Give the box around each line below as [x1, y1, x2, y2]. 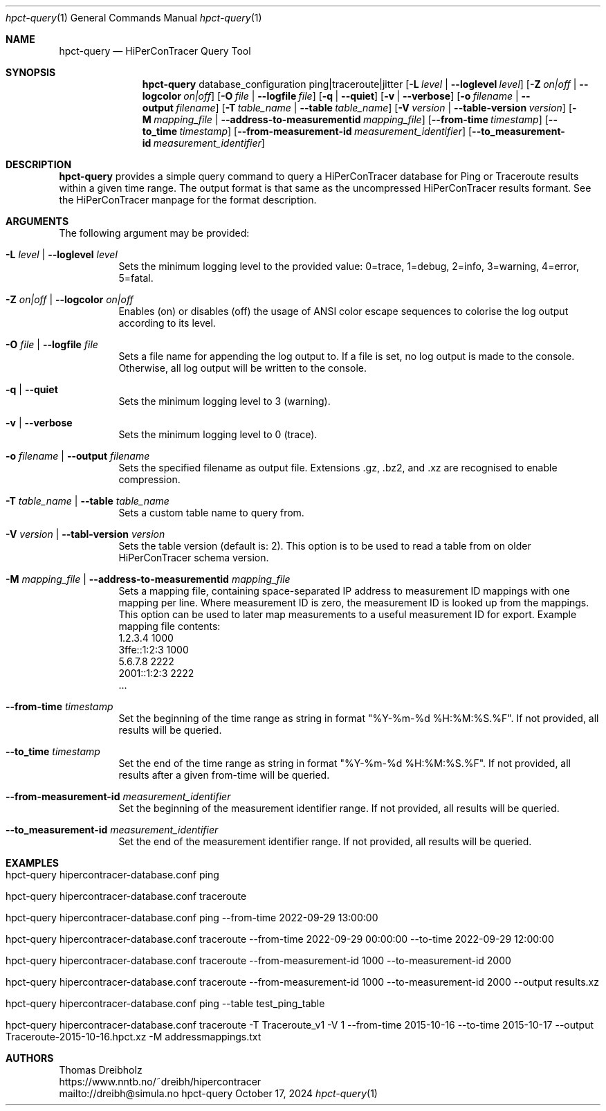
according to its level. [118, 317, 216, 329]
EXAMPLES [6, 857, 59, 869]
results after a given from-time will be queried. [118, 769, 330, 781]
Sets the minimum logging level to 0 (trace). [118, 428, 318, 440]
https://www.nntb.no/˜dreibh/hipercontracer [59, 1076, 261, 1087]
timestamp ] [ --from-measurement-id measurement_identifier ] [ [179, 125, 472, 137]
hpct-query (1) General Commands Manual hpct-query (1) [6, 12, 262, 24]
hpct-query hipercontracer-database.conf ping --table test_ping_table [6, 997, 325, 1009]
